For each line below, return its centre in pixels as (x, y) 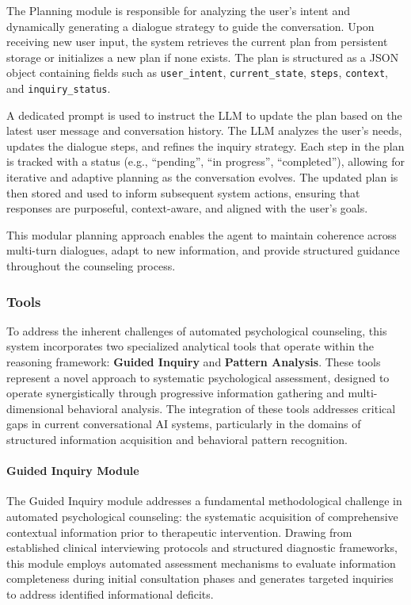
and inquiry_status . (59, 88)
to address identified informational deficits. (110, 594)
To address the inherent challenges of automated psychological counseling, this (197, 330)
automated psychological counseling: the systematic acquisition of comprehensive (202, 516)
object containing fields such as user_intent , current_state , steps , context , (198, 73)
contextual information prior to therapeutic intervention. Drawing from (179, 532)
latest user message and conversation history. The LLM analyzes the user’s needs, (204, 130)
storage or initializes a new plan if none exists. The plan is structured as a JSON (203, 57)
